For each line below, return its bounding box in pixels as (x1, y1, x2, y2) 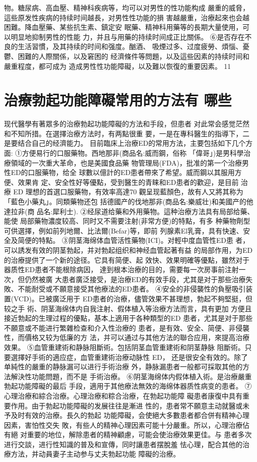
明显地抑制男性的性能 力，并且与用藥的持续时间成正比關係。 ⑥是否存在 (10, 31, 245, 42)
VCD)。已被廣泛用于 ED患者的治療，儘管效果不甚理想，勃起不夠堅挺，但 (13, 293, 253, 303)
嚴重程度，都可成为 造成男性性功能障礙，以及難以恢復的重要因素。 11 (4, 60, 231, 71)
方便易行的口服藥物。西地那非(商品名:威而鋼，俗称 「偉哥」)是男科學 (22, 148, 244, 158)
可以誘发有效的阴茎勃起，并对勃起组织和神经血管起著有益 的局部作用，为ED (4, 245, 253, 255)
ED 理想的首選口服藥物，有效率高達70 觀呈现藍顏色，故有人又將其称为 (13, 186, 244, 197)
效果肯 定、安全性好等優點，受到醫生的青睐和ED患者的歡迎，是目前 (17, 176, 239, 187)
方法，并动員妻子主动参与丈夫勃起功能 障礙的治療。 (10, 449, 180, 459)
